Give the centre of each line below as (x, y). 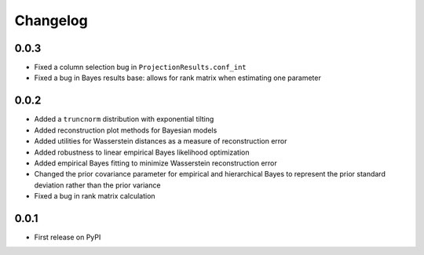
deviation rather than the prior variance (97, 185)
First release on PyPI (68, 237)
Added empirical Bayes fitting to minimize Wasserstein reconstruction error (156, 163)
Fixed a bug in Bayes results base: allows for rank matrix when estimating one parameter (177, 78)
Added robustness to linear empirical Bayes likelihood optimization (142, 152)
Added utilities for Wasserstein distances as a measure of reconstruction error (161, 141)
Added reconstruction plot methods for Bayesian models (126, 130)
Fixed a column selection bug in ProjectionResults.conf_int (140, 67)
